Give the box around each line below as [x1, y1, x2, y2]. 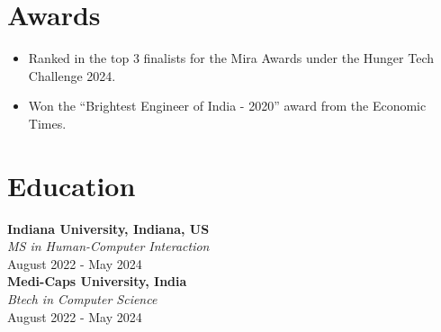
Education [7, 166, 136, 203]
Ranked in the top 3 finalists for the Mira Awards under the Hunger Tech [28, 49, 434, 67]
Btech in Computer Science [7, 290, 157, 308]
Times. [28, 113, 67, 132]
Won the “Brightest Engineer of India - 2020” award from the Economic [28, 96, 427, 115]
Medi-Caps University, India [7, 272, 187, 291]
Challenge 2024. [28, 66, 116, 85]
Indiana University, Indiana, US [7, 219, 210, 238]
